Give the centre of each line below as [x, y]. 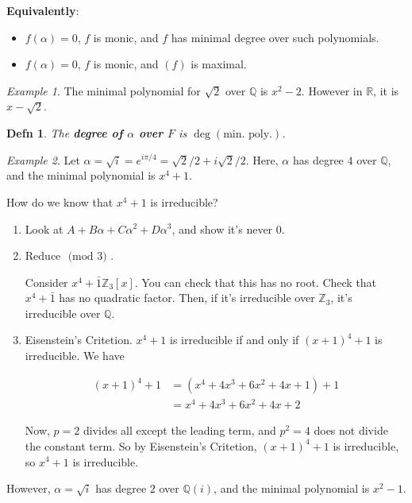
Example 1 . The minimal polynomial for [104, 90]
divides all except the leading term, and [179, 430]
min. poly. [248, 134]
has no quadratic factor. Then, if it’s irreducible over [187, 298]
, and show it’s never [222, 228]
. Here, [262, 159]
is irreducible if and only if [234, 340]
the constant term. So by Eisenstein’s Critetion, [141, 445]
